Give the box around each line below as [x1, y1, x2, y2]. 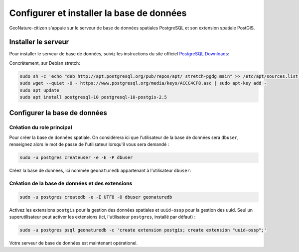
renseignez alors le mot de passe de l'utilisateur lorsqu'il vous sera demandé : [9, 141, 169, 147]
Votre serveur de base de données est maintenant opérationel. [9, 240, 138, 246]
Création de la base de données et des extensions [9, 180, 133, 187]
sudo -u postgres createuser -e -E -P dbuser [19, 155, 133, 160]
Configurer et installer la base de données [9, 7, 187, 18]
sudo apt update [19, 87, 60, 93]
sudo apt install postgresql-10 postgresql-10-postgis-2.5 [19, 95, 167, 100]
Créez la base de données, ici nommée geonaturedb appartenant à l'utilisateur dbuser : [9, 167, 191, 174]
